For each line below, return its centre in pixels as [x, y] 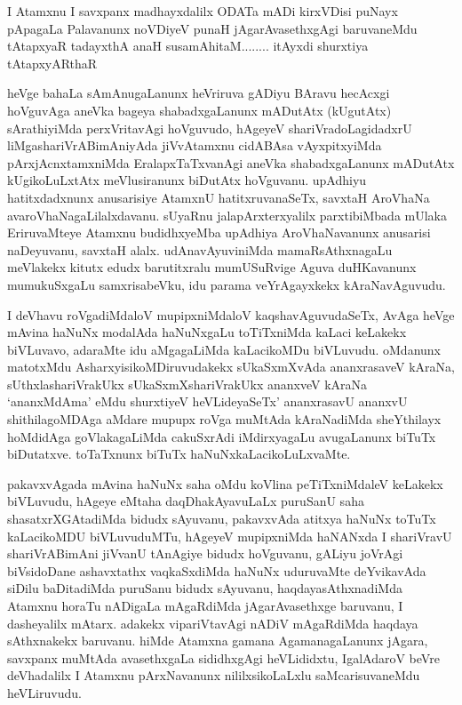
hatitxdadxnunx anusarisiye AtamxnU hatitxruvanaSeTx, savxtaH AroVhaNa [219, 197]
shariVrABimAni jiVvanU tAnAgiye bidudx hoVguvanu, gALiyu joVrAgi [205, 553]
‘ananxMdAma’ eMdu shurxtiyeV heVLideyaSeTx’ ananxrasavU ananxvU [207, 401]
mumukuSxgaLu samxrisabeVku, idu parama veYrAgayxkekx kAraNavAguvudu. [227, 284]
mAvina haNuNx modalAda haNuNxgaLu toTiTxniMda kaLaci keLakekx [207, 332]
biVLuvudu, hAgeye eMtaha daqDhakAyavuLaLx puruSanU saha [186, 501]
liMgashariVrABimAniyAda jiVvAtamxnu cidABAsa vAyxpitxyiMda [195, 145]
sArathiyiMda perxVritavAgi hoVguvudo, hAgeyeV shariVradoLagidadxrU [210, 128]
